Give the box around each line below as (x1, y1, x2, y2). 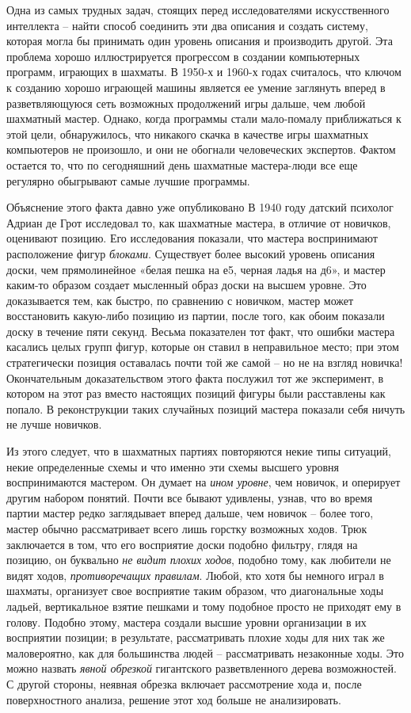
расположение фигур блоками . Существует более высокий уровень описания (6, 245, 375, 261)
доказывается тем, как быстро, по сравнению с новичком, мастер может (6, 292, 354, 308)
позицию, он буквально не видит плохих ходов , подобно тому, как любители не (6, 551, 391, 568)
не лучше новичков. (6, 416, 102, 433)
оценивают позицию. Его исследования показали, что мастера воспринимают (6, 230, 378, 246)
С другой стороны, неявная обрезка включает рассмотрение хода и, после (6, 675, 362, 692)
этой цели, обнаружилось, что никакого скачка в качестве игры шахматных (6, 125, 369, 142)
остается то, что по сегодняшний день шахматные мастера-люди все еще (6, 156, 358, 173)
